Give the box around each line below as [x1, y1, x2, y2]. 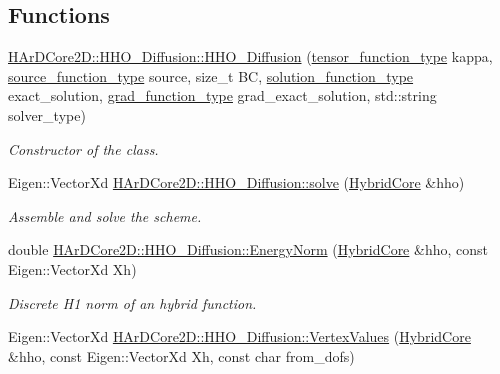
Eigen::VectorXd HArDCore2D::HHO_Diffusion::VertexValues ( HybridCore [8, 326, 471, 347]
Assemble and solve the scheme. [8, 205, 202, 226]
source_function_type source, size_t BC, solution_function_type [8, 65, 414, 86]
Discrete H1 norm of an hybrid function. [8, 292, 257, 313]
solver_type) [8, 104, 86, 125]
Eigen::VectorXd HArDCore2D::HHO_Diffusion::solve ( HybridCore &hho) [8, 172, 465, 193]
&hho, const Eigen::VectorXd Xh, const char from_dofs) [8, 345, 355, 366]
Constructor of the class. [8, 138, 159, 159]
